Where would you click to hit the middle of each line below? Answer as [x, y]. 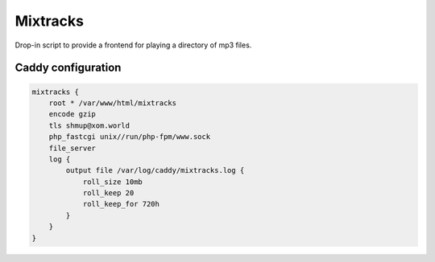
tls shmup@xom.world [89, 125]
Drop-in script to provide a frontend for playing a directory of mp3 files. [133, 45]
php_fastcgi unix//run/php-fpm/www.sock [130, 137]
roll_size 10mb [112, 182]
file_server [72, 148]
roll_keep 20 [108, 193]
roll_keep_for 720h [121, 204]
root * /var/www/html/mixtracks [113, 103]
